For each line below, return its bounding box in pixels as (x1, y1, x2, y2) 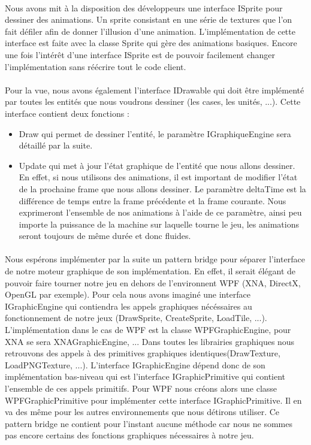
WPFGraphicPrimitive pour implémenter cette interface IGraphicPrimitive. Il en (5, 393, 302, 406)
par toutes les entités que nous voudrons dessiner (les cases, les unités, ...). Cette (5, 95, 301, 108)
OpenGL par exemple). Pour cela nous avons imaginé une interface (5, 288, 250, 301)
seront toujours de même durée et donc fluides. (19, 229, 191, 242)
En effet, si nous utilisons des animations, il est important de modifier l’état (19, 171, 298, 183)
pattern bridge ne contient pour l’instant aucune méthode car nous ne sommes (5, 417, 292, 429)
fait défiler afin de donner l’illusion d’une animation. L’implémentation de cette (5, 25, 295, 37)
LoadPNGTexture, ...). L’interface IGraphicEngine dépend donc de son (5, 358, 265, 371)
